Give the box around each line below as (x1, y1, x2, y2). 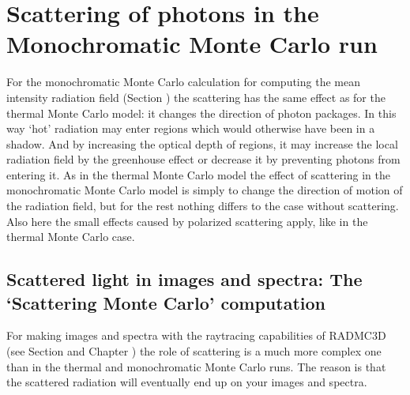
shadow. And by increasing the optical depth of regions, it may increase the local (6, 135, 398, 152)
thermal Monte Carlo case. (6, 228, 135, 245)
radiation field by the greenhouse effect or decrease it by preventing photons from (6, 151, 401, 167)
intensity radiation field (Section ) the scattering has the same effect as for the (6, 88, 386, 105)
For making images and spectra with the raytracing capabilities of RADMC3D (6, 327, 386, 344)
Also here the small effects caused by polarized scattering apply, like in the (6, 213, 368, 229)
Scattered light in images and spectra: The (6, 267, 363, 292)
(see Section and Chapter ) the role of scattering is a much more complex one (6, 343, 382, 359)
